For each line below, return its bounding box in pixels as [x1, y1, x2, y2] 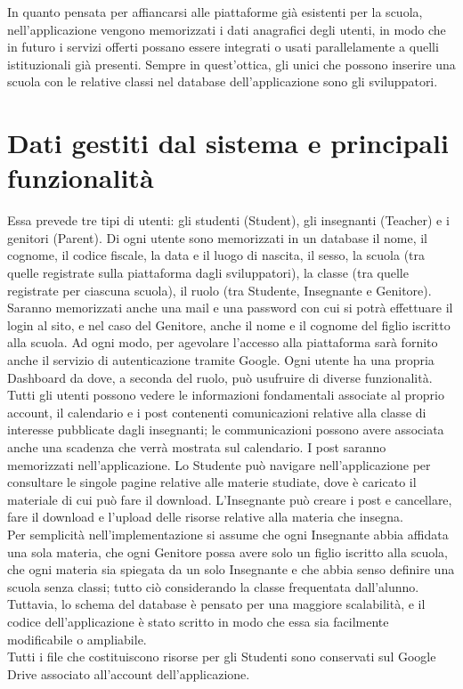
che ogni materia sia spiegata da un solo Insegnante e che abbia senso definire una [7, 560, 455, 579]
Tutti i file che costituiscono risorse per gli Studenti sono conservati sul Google [7, 647, 436, 666]
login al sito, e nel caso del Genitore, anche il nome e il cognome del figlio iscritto [7, 315, 451, 334]
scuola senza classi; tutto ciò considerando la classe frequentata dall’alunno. [7, 577, 419, 596]
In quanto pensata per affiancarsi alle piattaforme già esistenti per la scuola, [7, 3, 423, 20]
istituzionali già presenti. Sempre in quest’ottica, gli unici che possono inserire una [7, 54, 456, 73]
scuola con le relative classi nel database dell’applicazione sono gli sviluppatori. [7, 72, 438, 91]
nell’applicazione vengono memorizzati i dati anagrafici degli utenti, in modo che [7, 20, 446, 38]
